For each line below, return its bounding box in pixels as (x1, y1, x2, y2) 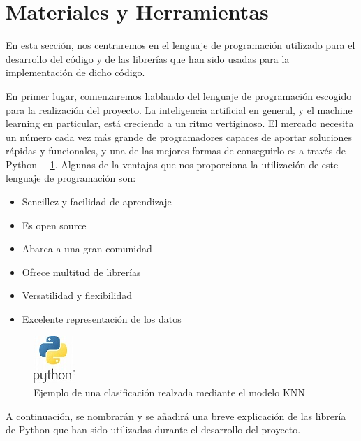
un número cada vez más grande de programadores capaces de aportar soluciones (6, 129, 353, 144)
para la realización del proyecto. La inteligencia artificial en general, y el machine (6, 102, 353, 117)
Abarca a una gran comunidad (22, 241, 152, 256)
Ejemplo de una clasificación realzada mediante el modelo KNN (34, 385, 305, 400)
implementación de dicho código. (6, 65, 145, 80)
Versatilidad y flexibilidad (22, 288, 133, 303)
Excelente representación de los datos (22, 312, 182, 326)
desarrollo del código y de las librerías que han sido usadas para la (6, 51, 290, 66)
